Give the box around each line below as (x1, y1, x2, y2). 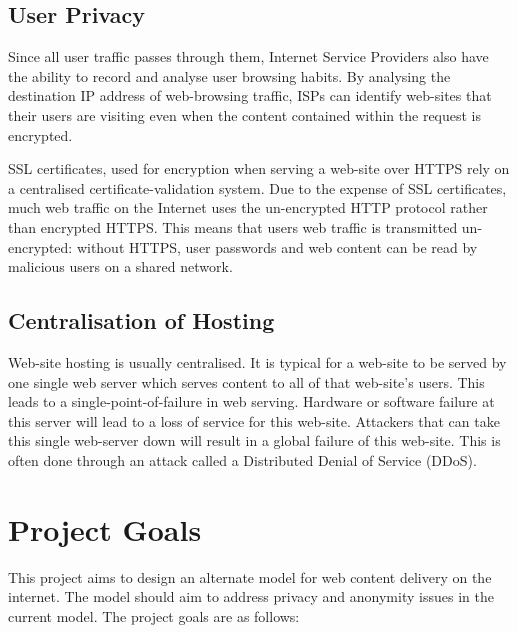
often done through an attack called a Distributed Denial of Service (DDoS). (8, 449, 477, 470)
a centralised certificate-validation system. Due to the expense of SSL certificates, (8, 177, 507, 198)
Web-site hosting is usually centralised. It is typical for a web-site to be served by (8, 351, 507, 372)
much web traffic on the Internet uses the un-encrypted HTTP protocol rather (8, 197, 488, 218)
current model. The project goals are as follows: (8, 605, 300, 626)
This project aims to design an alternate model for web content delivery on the (8, 566, 492, 587)
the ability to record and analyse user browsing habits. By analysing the (8, 65, 451, 86)
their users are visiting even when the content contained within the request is (8, 104, 482, 125)
